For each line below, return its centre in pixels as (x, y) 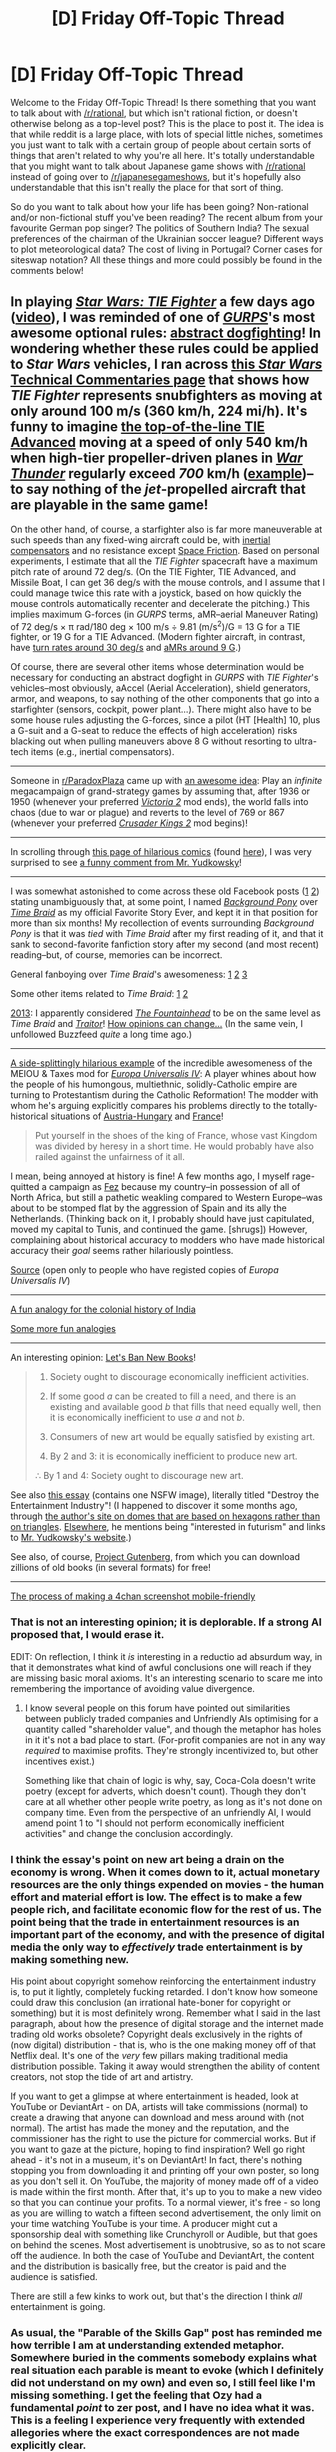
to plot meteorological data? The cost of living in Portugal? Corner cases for (166, 249)
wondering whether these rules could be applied (165, 348)
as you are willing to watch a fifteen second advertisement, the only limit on (166, 2213)
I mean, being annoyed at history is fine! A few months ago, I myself (150, 1176)
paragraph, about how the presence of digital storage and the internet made (167, 2023)
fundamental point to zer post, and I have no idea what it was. (162, 2407)
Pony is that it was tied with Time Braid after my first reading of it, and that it (167, 934)
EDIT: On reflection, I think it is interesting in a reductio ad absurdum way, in (166, 1656)
